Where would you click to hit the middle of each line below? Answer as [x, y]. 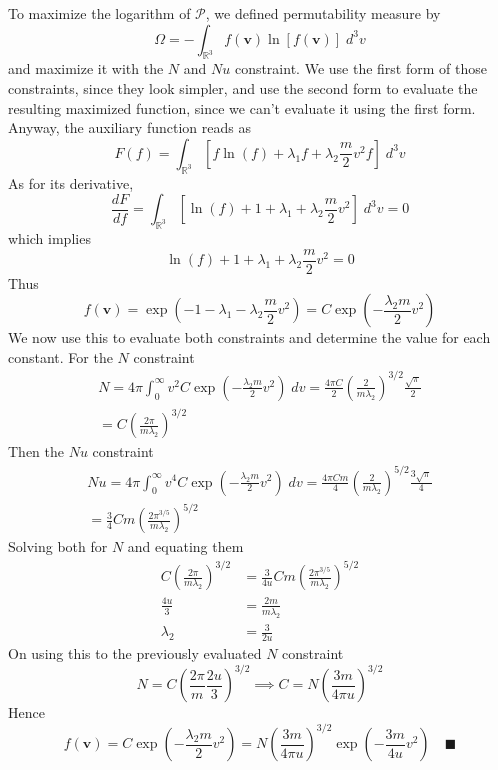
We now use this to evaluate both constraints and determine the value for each [249, 337]
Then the [36, 451]
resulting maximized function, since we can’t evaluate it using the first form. [242, 107]
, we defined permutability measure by [323, 13]
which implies [49, 237]
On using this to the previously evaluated [135, 652]
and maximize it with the [86, 68]
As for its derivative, [71, 182]
